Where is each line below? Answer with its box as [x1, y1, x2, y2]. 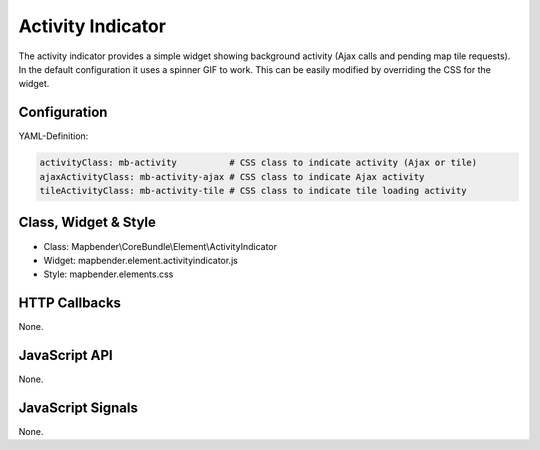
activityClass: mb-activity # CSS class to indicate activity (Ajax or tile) [39, 157, 478, 169]
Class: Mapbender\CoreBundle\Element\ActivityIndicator [43, 240, 278, 252]
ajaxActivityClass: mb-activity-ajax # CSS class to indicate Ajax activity [39, 171, 425, 182]
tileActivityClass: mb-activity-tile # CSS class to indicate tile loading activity [39, 185, 467, 196]
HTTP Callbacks [18, 295, 122, 312]
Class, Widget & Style [18, 214, 157, 231]
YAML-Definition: [18, 130, 89, 142]
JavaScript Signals [18, 399, 139, 416]
